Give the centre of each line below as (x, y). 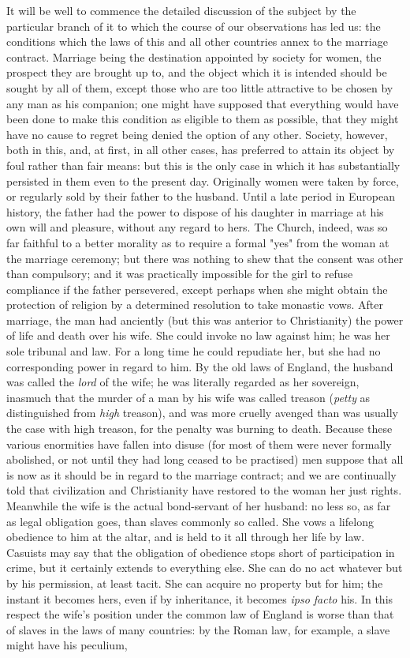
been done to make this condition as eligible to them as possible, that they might (203, 119)
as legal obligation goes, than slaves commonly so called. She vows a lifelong (190, 521)
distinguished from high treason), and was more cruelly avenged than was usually (203, 413)
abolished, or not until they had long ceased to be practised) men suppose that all (205, 459)
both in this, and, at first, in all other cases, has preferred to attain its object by (201, 150)
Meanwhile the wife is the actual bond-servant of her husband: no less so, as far (199, 506)
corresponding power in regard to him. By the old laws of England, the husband (200, 366)
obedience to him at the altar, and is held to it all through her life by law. (186, 537)
